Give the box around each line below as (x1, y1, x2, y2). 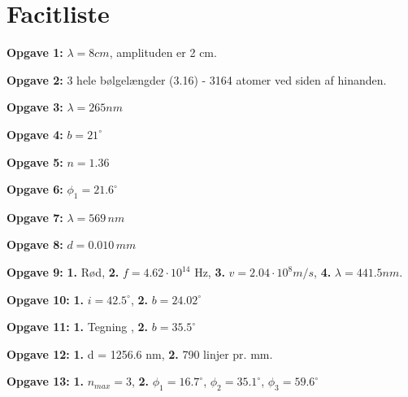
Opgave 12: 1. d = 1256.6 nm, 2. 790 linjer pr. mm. (7, 345, 273, 362)
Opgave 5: (7, 153, 63, 170)
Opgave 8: (7, 236, 63, 253)
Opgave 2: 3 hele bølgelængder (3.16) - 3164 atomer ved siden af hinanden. (7, 71, 387, 88)
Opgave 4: (7, 125, 63, 142)
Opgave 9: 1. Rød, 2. (7, 264, 119, 281)
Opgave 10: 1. (7, 290, 85, 308)
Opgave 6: (7, 181, 63, 198)
